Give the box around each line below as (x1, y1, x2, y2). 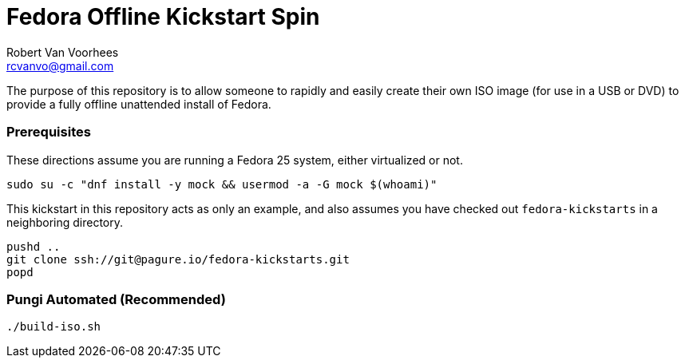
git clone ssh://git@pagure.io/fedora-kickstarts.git (6, 252, 350, 266)
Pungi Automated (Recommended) (6, 291, 226, 307)
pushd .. (6, 239, 61, 253)
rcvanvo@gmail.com (6, 58, 114, 73)
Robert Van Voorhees (6, 45, 119, 59)
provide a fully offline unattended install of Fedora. (6, 97, 271, 111)
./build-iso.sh (6, 320, 101, 334)
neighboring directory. (6, 215, 124, 229)
